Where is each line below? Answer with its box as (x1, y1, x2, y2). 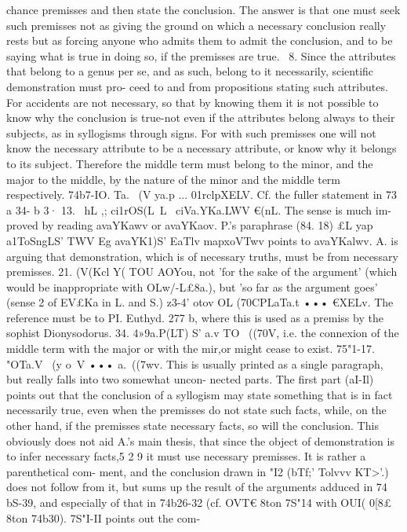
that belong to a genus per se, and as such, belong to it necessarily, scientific (6, 63, 374, 79)
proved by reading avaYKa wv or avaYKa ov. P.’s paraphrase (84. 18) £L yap (6, 217, 373, 233)
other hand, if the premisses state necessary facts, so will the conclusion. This (6, 417, 379, 434)
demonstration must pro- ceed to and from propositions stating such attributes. (6, 78, 388, 94)
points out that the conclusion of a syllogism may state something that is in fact (6, 386, 393, 402)
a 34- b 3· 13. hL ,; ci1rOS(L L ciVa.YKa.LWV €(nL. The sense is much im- (6, 201, 392, 218)
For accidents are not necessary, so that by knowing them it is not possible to (6, 94, 379, 110)
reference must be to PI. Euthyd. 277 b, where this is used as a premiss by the (6, 309, 383, 325)
